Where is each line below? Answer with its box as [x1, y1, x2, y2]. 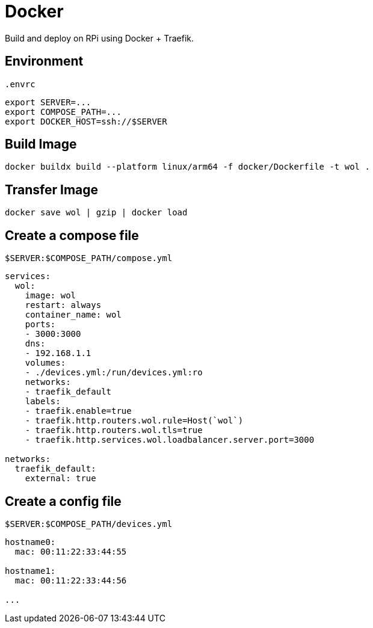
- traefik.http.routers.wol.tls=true [25, 425, 203, 436]
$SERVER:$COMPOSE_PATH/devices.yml [5, 519, 173, 529]
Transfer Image [5, 182, 99, 197]
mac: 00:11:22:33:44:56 [14, 575, 127, 585]
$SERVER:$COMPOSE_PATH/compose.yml [5, 253, 173, 263]
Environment [5, 54, 84, 69]
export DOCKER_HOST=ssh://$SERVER [5, 116, 167, 126]
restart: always [25, 300, 102, 310]
